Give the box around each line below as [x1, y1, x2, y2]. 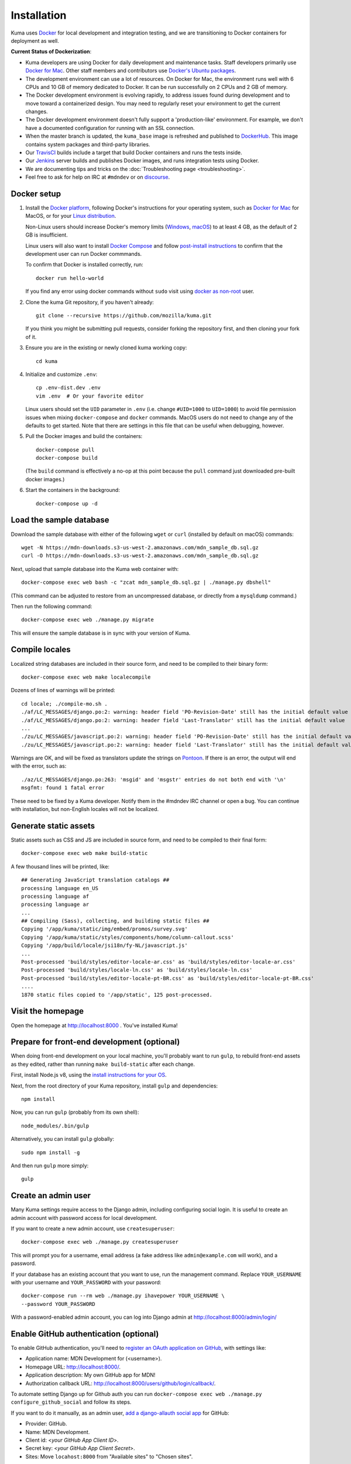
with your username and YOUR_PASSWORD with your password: [11, 1278, 161, 1285]
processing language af [21, 893, 90, 899]
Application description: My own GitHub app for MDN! [25, 1371, 156, 1379]
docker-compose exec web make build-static [21, 850, 148, 857]
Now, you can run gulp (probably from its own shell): [11, 1109, 139, 1116]
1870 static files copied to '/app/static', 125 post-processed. [21, 991, 213, 998]
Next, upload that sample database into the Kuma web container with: [11, 565, 179, 572]
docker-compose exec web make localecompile [21, 673, 152, 680]
